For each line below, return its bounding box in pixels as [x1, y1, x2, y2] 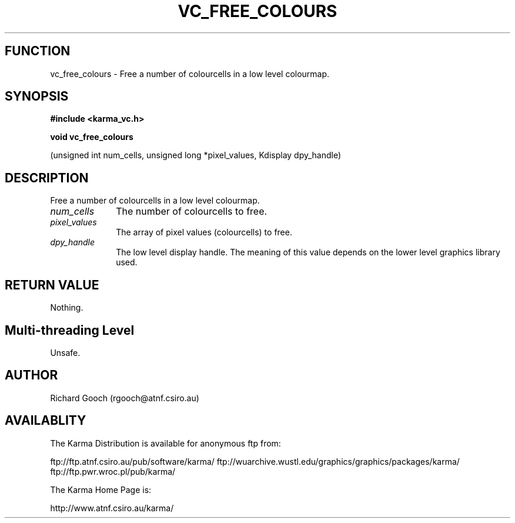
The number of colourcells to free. [116, 205, 267, 218]
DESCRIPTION [5, 170, 89, 185]
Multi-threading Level [5, 322, 135, 338]
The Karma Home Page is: [50, 484, 152, 495]
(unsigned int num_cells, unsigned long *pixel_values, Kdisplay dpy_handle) [50, 150, 342, 161]
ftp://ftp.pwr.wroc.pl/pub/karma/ [50, 466, 176, 477]
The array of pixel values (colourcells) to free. [116, 227, 292, 238]
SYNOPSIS [5, 89, 69, 104]
